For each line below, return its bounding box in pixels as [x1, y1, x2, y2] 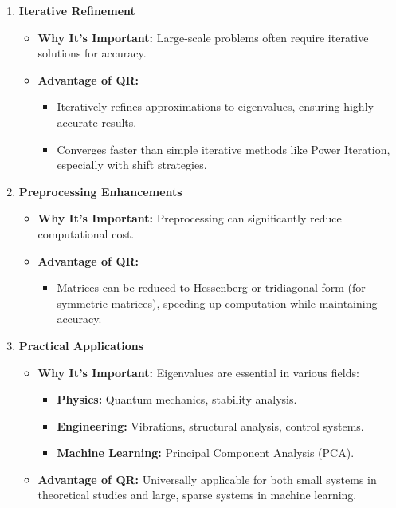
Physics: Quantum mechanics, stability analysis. [57, 391, 297, 408]
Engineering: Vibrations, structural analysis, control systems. [57, 417, 364, 434]
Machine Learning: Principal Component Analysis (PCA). [57, 444, 355, 461]
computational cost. [37, 225, 135, 242]
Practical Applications [18, 337, 143, 353]
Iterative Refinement [18, 2, 135, 18]
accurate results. [57, 113, 137, 130]
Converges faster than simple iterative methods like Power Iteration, [57, 140, 390, 157]
